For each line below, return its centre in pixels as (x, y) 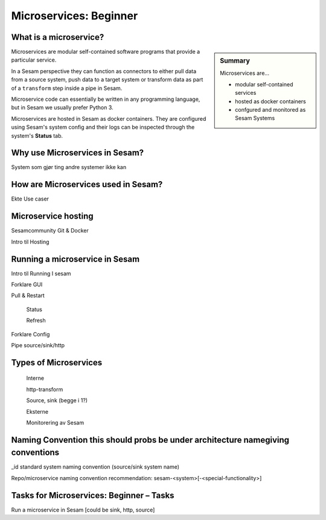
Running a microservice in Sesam (75, 259)
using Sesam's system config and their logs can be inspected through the (103, 127)
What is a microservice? (58, 37)
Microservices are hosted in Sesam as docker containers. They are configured (109, 118)
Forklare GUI (27, 284)
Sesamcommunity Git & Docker (50, 231)
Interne (35, 378)
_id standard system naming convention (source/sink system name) (95, 467)
